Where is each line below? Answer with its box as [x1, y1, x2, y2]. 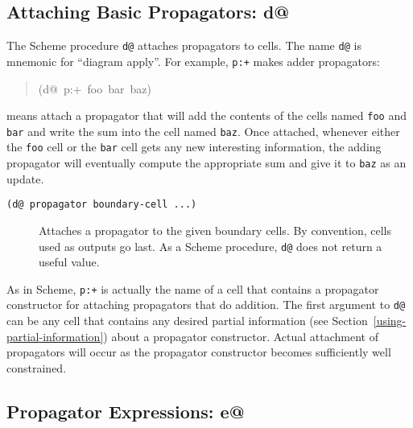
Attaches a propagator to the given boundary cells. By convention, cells [39, 221, 392, 238]
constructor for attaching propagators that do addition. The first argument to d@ [6, 296, 406, 313]
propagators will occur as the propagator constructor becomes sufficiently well [6, 344, 391, 360]
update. [6, 170, 44, 187]
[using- [373, 312, 407, 329]
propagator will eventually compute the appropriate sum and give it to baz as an [6, 154, 407, 171]
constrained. [6, 359, 67, 376]
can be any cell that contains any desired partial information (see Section [6, 312, 368, 329]
